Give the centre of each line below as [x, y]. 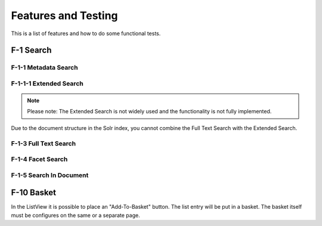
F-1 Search [31, 50]
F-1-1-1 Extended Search [47, 83]
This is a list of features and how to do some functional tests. [86, 33]
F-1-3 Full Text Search [44, 143]
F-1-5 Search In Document [50, 175]
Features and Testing [65, 16]
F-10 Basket [34, 193]
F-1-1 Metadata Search [44, 67]
